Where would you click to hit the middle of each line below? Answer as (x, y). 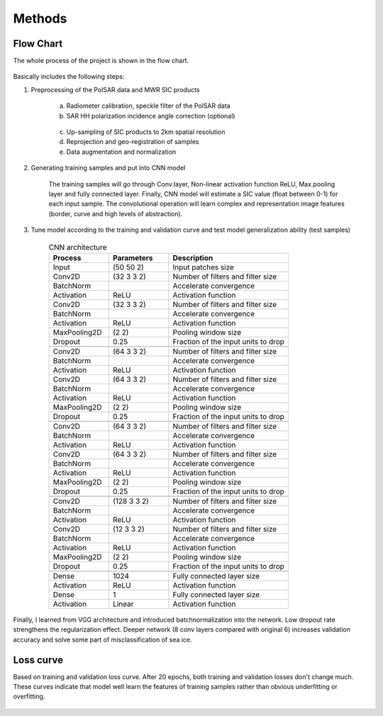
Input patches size (203, 267)
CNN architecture (78, 247)
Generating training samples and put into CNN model (108, 168)
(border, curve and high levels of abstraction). (116, 213)
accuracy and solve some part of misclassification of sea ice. (102, 639)
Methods (40, 18)
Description (193, 257)
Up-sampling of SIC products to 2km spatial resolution (146, 132)
